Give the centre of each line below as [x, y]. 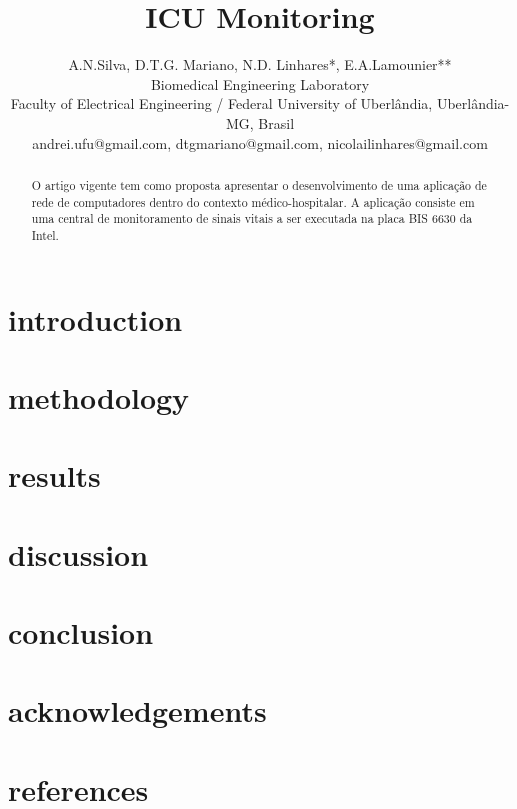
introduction [95, 318]
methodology [99, 396]
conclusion [81, 632]
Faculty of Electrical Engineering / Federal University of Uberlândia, [221, 103]
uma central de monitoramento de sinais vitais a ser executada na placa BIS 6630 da [252, 218]
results [54, 475]
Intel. [45, 234]
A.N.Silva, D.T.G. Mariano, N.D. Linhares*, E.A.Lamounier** [260, 64]
